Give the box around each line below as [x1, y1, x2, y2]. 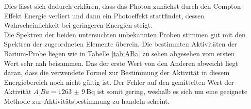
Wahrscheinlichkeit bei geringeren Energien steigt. [4, 20, 152, 30]
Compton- [213, 1, 243, 11]
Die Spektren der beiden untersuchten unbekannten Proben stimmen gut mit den [4, 29, 246, 39]
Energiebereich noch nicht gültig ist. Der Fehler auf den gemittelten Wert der [4, 77, 234, 87]
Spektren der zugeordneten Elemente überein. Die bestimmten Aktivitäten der [4, 39, 237, 49]
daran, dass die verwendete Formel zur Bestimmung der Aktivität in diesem [4, 67, 230, 78]
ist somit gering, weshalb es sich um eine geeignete [97, 86, 248, 96]
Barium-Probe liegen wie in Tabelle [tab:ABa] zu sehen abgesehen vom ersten [4, 48, 235, 58]
